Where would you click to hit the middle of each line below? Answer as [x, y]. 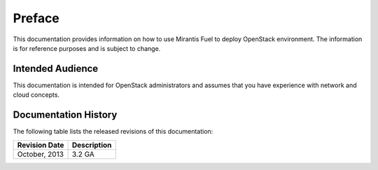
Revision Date [41, 145]
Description [92, 145]
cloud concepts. [36, 95]
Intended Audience [56, 69]
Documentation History [65, 115]
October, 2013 [41, 154]
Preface [36, 18]
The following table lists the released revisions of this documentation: [113, 132]
